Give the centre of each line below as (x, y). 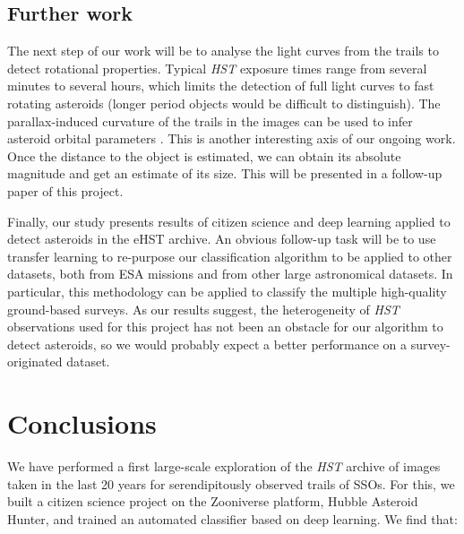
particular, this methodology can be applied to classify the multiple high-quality (227, 291)
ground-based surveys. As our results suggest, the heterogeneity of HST (203, 309)
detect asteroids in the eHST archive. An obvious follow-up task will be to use (222, 239)
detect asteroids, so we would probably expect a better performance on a (207, 344)
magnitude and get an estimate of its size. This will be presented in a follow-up (225, 173)
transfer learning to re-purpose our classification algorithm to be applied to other (230, 256)
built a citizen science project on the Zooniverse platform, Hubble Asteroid (213, 501)
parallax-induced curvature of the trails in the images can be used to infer (210, 121)
